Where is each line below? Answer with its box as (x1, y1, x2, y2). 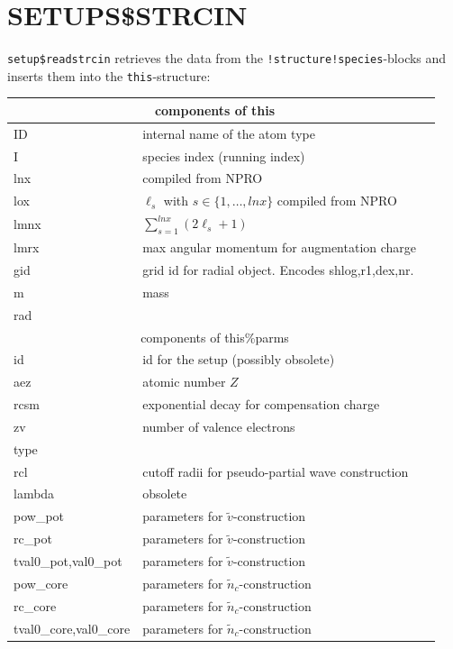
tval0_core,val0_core (14, 618, 131, 637)
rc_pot (14, 529, 52, 548)
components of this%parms (140, 327, 289, 346)
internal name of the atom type (142, 123, 315, 142)
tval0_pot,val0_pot (14, 552, 122, 571)
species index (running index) (142, 146, 305, 165)
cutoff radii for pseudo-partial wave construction (142, 462, 409, 480)
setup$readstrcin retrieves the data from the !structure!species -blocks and (7, 49, 447, 68)
